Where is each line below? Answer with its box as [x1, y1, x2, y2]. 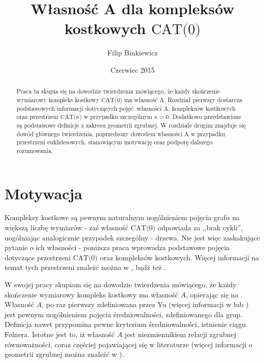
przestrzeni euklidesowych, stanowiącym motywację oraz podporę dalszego [16, 138, 213, 146]
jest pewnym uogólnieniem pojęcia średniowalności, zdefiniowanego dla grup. [5, 309, 243, 319]
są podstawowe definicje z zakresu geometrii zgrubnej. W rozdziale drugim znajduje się [16, 120, 246, 129]
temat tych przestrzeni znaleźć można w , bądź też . [5, 262, 166, 273]
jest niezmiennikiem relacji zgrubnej [124, 329, 237, 340]
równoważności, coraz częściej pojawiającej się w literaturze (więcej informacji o [5, 339, 253, 349]
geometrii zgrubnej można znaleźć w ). [5, 349, 124, 359]
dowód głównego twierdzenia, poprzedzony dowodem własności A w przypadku [16, 129, 225, 138]
